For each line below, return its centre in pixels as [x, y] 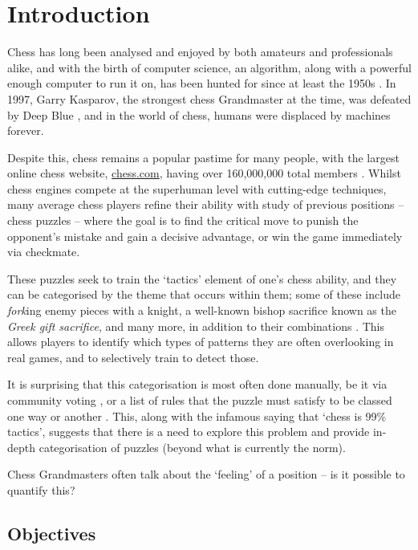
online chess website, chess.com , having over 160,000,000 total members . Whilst [204, 173]
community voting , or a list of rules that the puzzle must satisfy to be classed [200, 400]
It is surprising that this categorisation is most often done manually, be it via [197, 384]
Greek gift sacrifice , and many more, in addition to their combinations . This [196, 326]
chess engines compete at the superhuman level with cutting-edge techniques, [197, 188]
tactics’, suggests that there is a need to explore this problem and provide [189, 432]
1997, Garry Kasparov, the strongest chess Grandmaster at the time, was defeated [209, 98]
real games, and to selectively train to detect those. [133, 357]
